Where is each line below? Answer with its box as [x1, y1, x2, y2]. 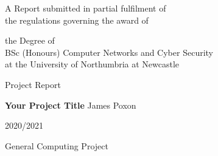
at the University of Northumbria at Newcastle [5, 58, 180, 70]
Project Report [5, 78, 61, 90]
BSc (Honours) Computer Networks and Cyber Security [5, 46, 213, 58]
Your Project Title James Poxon [5, 98, 136, 111]
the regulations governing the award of [5, 13, 149, 26]
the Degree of [5, 34, 55, 47]
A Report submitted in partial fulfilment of [5, 2, 166, 14]
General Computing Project [5, 139, 108, 152]
